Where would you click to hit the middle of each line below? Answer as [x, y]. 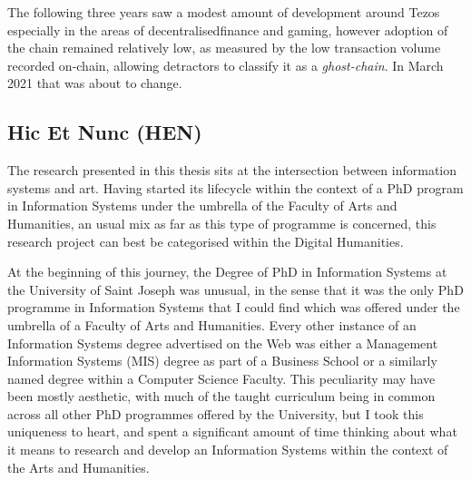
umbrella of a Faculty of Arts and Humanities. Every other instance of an [212, 324]
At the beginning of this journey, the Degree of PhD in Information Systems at [227, 272]
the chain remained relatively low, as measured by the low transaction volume [224, 48]
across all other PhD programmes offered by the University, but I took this [216, 413]
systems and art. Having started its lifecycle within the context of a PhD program [235, 187]
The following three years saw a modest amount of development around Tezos [224, 12]
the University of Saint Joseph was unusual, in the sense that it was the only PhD [235, 289]
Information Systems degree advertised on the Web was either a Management [223, 343]
